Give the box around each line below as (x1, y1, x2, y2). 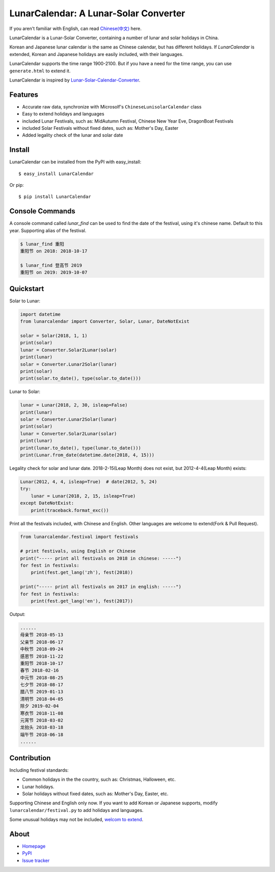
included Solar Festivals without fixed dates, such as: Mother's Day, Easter (22, 125, 179, 131)
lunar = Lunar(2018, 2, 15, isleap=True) (31, 493, 136, 499)
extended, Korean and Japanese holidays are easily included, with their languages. (9, 51, 183, 57)
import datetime (20, 311, 61, 317)
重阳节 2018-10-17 (20, 660, 64, 666)
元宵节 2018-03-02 (20, 718, 64, 723)
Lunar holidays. (22, 783, 54, 790)
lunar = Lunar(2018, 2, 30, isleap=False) (20, 402, 128, 408)
